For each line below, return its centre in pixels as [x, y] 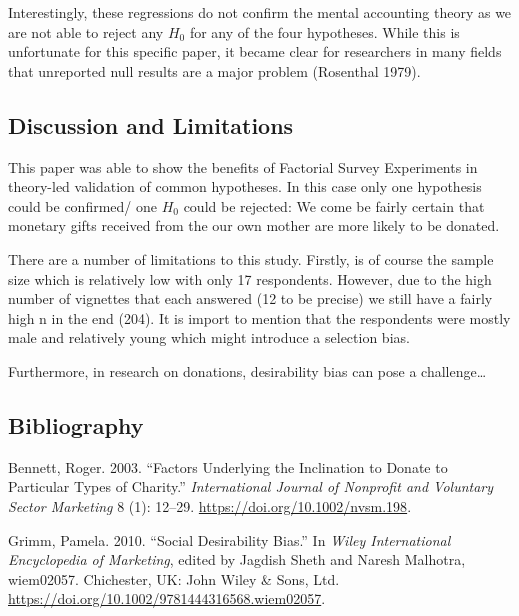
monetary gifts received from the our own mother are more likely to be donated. [254, 225]
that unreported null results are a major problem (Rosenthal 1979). [214, 70]
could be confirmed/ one [82, 205]
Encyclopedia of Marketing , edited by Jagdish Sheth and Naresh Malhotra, [237, 559]
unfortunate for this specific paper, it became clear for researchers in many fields [255, 51]
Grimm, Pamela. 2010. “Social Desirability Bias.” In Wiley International [229, 539]
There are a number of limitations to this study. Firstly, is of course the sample [251, 258]
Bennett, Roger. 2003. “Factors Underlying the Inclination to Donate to [228, 466]
